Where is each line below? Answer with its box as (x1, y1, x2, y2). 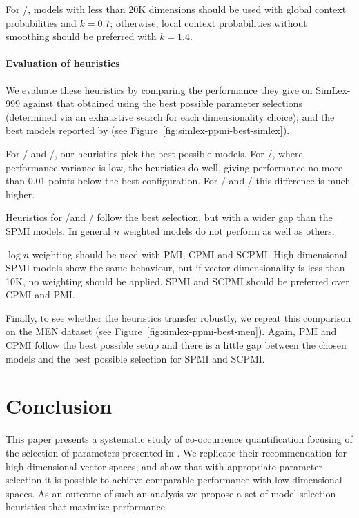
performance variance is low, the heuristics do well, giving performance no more (6, 160, 343, 174)
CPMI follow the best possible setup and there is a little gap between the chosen (6, 338, 347, 352)
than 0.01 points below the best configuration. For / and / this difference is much (6, 173, 351, 188)
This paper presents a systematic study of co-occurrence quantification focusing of (6, 432, 353, 446)
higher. (6, 186, 35, 201)
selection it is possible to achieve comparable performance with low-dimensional (6, 472, 342, 487)
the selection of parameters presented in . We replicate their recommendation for (6, 445, 347, 459)
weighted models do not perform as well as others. (122, 223, 335, 238)
